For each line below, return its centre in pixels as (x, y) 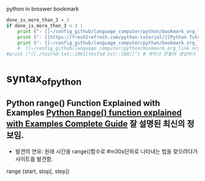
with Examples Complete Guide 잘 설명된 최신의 (96, 124)
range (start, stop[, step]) (38, 171)
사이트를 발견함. (34, 159)
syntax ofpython (44, 79)
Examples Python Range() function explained (94, 113)
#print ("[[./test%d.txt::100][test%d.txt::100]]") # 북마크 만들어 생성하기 (101, 54)
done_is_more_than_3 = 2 (38, 20)
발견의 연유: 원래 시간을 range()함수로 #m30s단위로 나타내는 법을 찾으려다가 (106, 151)
